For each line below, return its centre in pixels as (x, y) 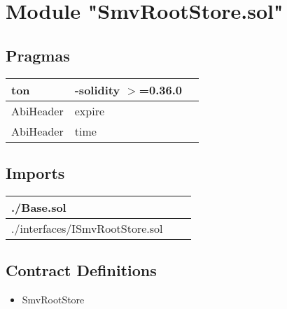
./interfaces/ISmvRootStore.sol (87, 228)
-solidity (97, 89)
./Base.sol (39, 207)
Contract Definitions (81, 270)
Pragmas (38, 55)
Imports (35, 172)
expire (90, 110)
